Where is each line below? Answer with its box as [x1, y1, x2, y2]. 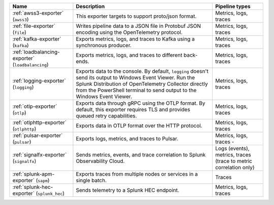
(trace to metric [215, 157, 252, 165]
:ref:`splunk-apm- [12, 171, 55, 177]
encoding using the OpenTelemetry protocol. [76, 29, 183, 35]
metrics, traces [215, 151, 251, 158]
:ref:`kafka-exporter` [12, 35, 61, 43]
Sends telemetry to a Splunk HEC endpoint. [76, 187, 180, 193]
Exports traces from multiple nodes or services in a [76, 171, 198, 177]
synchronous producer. [76, 42, 132, 49]
